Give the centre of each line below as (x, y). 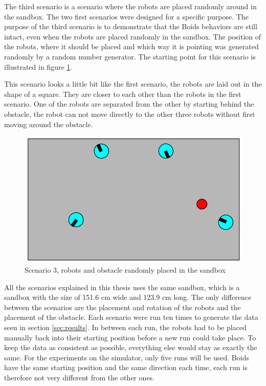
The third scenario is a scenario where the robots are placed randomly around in (130, 6)
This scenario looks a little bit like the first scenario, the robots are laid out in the (133, 84)
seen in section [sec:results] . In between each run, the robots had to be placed (125, 327)
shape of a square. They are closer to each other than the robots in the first (123, 94)
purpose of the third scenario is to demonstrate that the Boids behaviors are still (131, 26)
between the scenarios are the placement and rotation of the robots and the (123, 307)
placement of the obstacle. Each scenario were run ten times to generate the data (131, 317)
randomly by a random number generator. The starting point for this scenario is (130, 56)
